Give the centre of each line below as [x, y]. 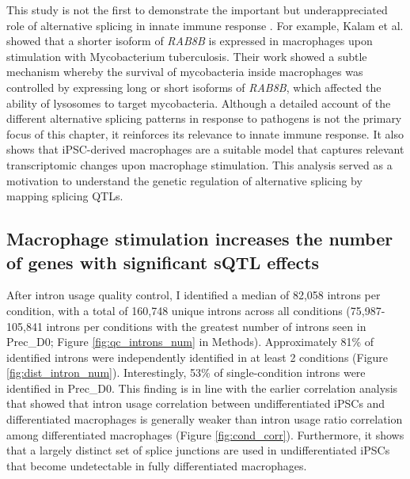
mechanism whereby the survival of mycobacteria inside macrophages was [185, 72]
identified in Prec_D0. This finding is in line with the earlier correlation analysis [202, 388]
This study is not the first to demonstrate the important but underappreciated [197, 10]
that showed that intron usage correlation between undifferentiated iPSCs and [196, 403]
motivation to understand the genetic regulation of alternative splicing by [184, 180]
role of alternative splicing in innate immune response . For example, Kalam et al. [205, 25]
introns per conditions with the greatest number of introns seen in [206, 326]
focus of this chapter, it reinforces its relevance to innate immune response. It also [205, 133]
